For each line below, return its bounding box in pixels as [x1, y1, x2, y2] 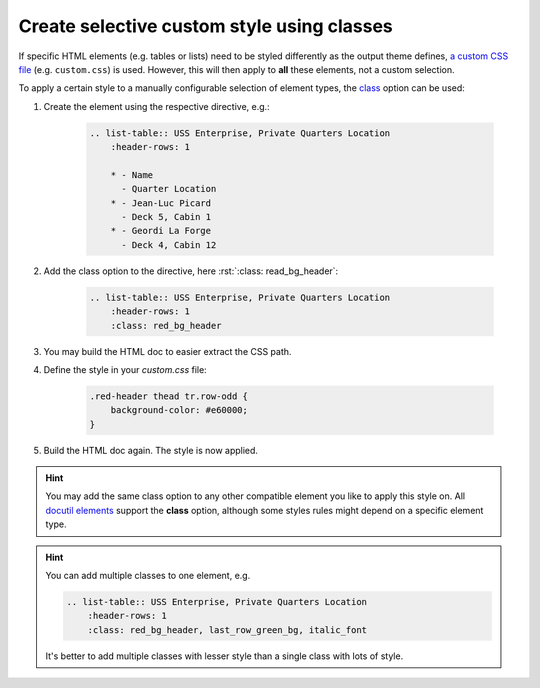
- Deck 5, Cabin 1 [121, 211, 212, 223]
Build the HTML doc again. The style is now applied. [43, 444, 259, 456]
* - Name [110, 169, 154, 180]
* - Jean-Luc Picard [110, 197, 212, 209]
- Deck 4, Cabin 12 [121, 239, 217, 250]
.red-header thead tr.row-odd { [89, 390, 249, 402]
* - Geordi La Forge [110, 225, 212, 237]
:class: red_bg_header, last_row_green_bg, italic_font [87, 624, 368, 635]
